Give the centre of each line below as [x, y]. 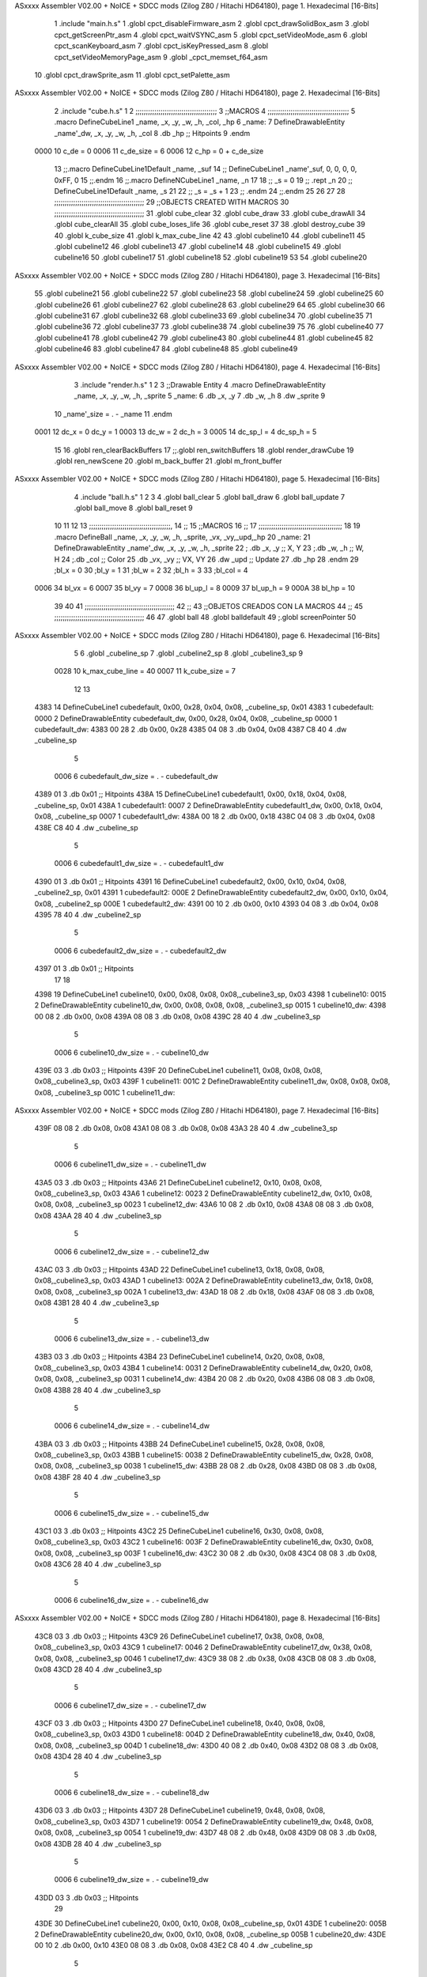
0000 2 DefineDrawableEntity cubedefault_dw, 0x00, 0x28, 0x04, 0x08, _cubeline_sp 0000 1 [186, 718]
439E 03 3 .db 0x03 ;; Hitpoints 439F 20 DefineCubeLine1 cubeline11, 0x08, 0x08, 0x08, [179, 1070]
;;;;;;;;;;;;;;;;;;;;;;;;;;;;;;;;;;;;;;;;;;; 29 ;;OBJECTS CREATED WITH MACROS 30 [172, 202]
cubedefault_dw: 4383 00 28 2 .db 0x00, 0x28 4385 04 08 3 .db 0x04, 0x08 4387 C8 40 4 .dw [191, 729]
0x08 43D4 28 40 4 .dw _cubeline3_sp [98, 1756]
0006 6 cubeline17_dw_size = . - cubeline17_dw [130, 1705]
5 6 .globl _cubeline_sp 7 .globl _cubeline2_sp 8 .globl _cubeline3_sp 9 [189, 653]
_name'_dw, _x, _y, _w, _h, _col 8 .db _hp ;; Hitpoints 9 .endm [152, 133]
